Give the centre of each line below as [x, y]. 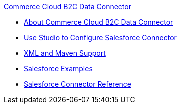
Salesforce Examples [58, 69]
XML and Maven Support [65, 53]
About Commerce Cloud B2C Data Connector [99, 22]
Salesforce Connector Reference [78, 84]
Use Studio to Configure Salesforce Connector [100, 38]
